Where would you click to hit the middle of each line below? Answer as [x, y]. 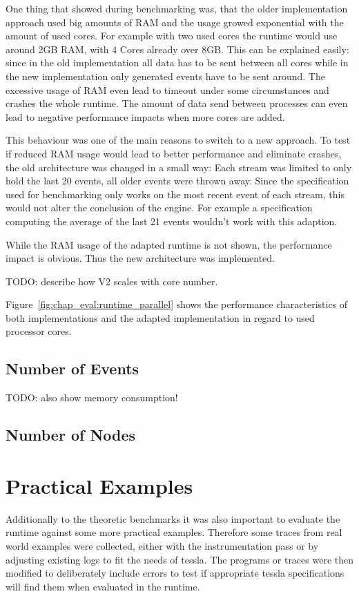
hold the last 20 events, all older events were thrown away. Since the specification [177, 181]
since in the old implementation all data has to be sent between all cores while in [177, 63]
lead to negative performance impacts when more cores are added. [145, 116]
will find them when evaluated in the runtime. [103, 586]
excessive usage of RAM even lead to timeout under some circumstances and [167, 89]
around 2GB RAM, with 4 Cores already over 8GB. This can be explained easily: [177, 49]
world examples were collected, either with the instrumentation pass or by [162, 545]
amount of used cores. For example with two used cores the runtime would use [172, 36]
